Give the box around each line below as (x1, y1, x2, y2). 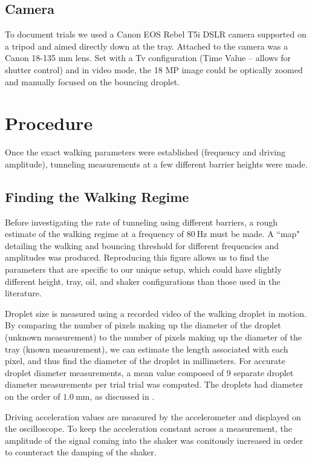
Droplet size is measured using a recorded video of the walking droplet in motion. (5, 307, 307, 319)
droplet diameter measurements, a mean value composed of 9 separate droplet (5, 366, 294, 379)
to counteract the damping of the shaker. (5, 446, 157, 458)
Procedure (5, 111, 93, 135)
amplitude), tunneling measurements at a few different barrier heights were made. (5, 157, 308, 170)
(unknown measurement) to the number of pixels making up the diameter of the (5, 331, 302, 343)
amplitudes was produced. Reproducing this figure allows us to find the (5, 251, 269, 264)
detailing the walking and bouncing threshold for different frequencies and (5, 239, 279, 252)
